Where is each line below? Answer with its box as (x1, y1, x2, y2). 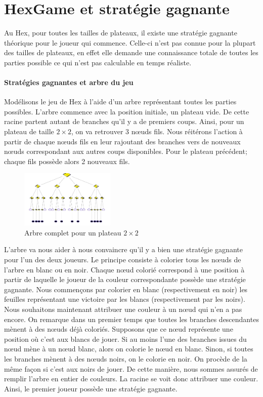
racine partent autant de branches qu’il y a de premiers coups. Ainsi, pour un (4, 116, 244, 127)
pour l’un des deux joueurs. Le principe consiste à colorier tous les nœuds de (4, 254, 241, 265)
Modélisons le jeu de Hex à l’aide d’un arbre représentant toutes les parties (4, 96, 237, 107)
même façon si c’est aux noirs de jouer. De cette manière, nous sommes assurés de (4, 363, 258, 374)
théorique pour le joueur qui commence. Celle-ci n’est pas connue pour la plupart (4, 37, 256, 48)
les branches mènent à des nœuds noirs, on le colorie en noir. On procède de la (4, 353, 247, 364)
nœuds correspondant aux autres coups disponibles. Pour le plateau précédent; (4, 146, 247, 156)
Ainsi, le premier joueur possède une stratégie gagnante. (4, 383, 178, 393)
